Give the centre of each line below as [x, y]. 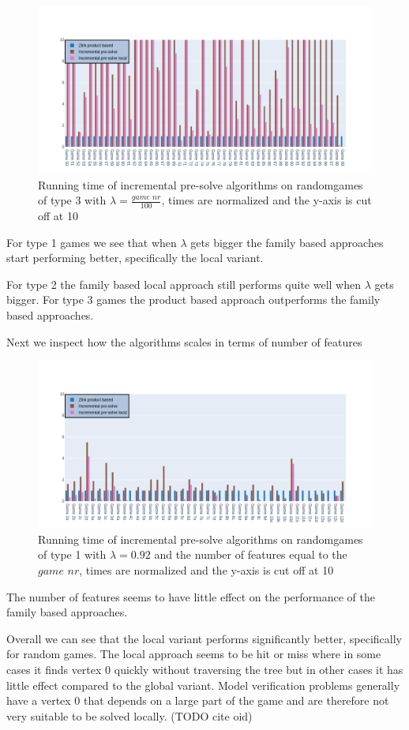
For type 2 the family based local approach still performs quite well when [184, 284]
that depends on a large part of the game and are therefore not [236, 700]
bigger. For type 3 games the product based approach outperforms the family [193, 299]
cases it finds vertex [54, 669]
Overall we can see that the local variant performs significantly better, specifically [204, 638]
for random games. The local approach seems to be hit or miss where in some [194, 654]
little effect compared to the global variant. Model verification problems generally [203, 685]
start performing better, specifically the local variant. [135, 258]
